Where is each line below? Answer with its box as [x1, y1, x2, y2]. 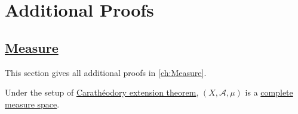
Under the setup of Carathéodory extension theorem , [5, 86, 199, 99]
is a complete [245, 86, 293, 99]
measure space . [5, 97, 60, 110]
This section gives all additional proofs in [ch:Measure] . [5, 66, 207, 78]
